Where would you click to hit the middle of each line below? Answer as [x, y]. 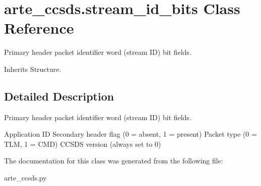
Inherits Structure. [33, 69]
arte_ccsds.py [25, 178]
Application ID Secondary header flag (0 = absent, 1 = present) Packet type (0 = [130, 134]
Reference [39, 28]
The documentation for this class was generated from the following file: [114, 161]
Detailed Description [59, 96]
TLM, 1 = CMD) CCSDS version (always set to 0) [83, 144]
